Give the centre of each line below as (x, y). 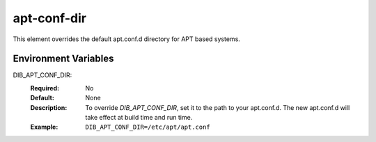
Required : (45, 88)
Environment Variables (63, 59)
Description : (49, 107)
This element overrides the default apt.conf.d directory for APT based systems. (126, 39)
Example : (44, 127)
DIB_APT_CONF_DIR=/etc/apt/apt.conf (148, 127)
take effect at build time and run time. (139, 118)
